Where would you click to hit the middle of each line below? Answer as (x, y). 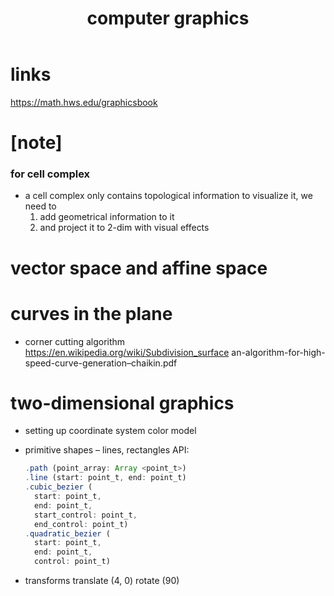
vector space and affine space (139, 268)
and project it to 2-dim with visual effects (124, 228)
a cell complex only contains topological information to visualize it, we (168, 196)
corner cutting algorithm (75, 341)
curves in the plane (91, 313)
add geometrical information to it (107, 217)
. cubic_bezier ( (58, 487)
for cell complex (50, 174)
